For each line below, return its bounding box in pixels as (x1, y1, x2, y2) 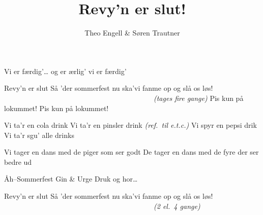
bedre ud (4, 156, 32, 167)
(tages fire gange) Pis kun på (154, 92, 244, 103)
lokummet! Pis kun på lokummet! (4, 102, 109, 113)
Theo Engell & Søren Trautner (84, 27, 180, 38)
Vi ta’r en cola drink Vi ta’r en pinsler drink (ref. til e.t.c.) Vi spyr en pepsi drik (4, 120, 257, 130)
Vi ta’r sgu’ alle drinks (4, 129, 74, 140)
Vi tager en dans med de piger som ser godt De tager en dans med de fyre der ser (4, 147, 259, 157)
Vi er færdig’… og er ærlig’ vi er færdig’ (4, 65, 127, 76)
